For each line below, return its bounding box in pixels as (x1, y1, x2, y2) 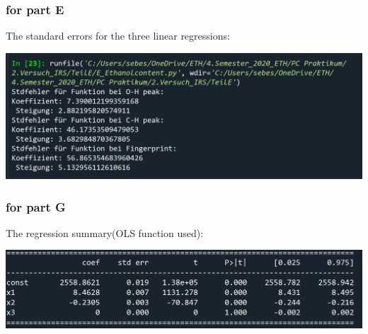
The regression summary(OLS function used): (6, 225, 204, 240)
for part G (6, 197, 66, 215)
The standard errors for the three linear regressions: (6, 28, 230, 43)
